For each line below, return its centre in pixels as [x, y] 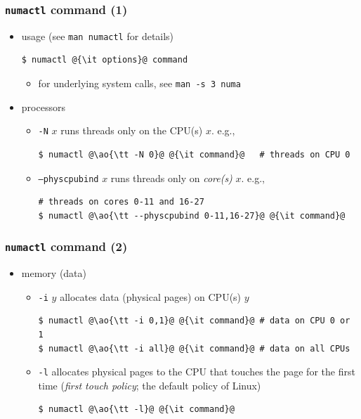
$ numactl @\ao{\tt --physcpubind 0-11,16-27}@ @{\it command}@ [192, 215]
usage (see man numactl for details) [98, 36]
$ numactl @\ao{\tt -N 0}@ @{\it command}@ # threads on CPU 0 [194, 154]
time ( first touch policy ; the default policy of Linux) [150, 385]
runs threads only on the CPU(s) [132, 130]
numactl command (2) [66, 246]
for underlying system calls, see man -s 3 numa [139, 83]
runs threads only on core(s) [171, 178]
